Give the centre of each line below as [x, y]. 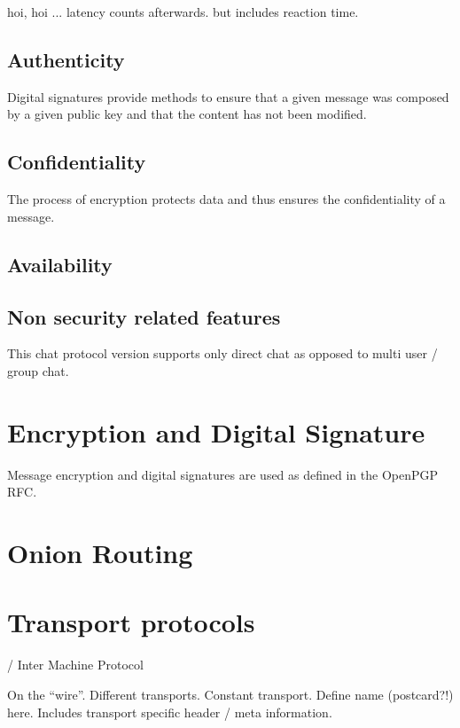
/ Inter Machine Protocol [75, 665]
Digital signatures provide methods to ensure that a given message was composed [228, 96]
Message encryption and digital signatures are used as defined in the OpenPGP [223, 474]
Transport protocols [131, 622]
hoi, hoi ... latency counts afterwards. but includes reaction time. [183, 12]
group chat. [38, 370]
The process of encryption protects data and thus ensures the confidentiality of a [226, 199]
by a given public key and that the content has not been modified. [187, 114]
